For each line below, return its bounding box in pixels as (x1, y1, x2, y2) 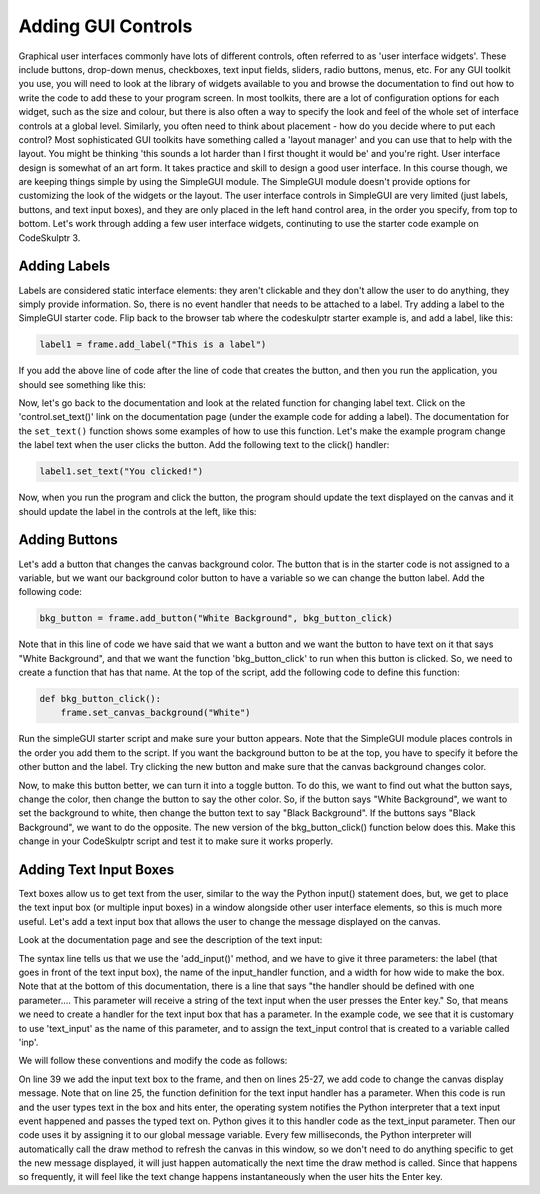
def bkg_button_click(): (39, 693, 162, 705)
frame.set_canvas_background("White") (60, 707, 251, 719)
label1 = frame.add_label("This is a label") (39, 339, 267, 350)
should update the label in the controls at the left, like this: (18, 505, 257, 517)
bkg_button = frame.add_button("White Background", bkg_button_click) (39, 613, 394, 624)
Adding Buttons (18, 531, 119, 549)
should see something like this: (18, 378, 147, 390)
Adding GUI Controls (18, 15, 193, 37)
